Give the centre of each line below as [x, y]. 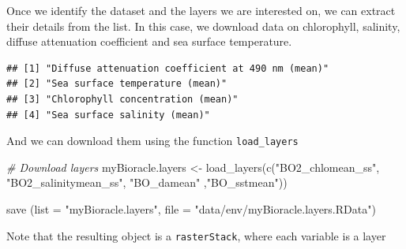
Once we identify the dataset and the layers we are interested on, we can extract [201, 10]
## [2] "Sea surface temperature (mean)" [117, 84]
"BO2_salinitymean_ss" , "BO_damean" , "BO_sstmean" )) [147, 182]
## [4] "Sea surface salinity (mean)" [108, 115]
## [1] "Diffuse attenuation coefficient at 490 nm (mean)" [168, 68]
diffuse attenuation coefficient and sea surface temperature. [149, 41]
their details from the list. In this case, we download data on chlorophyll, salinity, [203, 26]
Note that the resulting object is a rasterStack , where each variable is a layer [196, 235]
